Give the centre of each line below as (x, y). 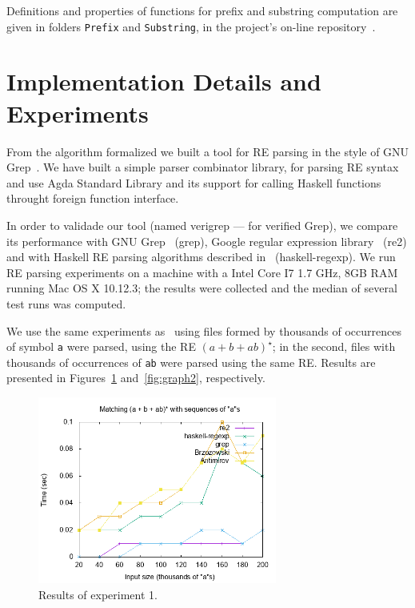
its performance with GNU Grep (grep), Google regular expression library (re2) (207, 241)
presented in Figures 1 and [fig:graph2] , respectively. (136, 378)
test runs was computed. (66, 303)
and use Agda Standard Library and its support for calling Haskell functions (194, 182)
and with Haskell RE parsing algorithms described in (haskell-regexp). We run (201, 257)
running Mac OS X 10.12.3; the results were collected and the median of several (202, 288)
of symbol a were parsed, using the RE (101, 346)
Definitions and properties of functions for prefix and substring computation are (202, 10)
